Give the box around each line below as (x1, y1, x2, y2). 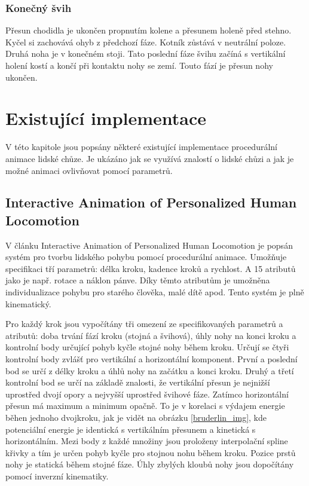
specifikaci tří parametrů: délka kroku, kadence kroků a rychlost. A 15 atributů (5, 262, 296, 274)
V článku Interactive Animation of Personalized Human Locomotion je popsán (5, 239, 293, 251)
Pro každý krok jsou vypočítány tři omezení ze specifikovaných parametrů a (5, 317, 283, 330)
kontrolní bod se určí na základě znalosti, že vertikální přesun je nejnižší (5, 376, 270, 389)
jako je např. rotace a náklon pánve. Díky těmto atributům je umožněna (5, 274, 270, 286)
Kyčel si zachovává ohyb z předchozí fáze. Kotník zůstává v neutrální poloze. (5, 35, 286, 48)
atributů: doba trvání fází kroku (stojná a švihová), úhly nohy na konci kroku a (5, 329, 296, 341)
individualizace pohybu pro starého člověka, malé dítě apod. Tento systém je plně (5, 286, 304, 298)
